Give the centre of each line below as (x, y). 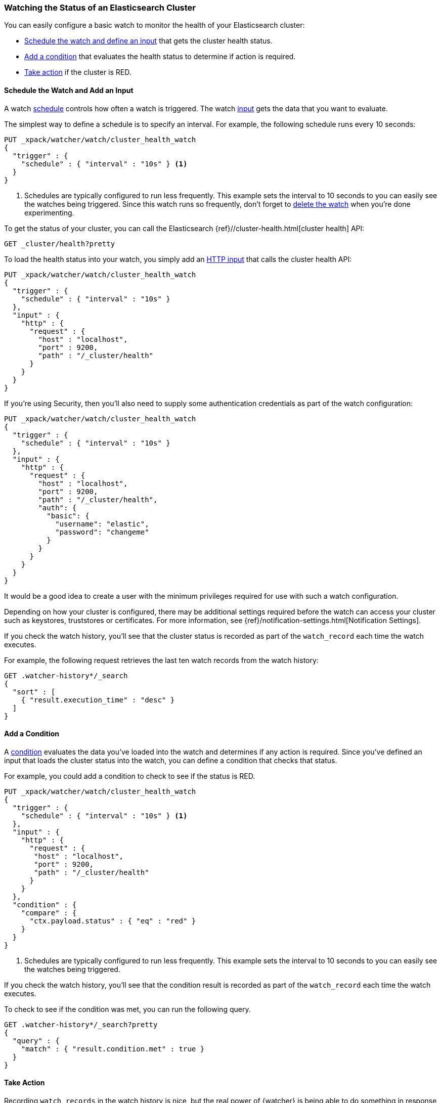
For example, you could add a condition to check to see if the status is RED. (130, 776)
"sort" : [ (34, 692)
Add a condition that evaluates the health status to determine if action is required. (160, 57)
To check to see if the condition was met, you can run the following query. (127, 1009)
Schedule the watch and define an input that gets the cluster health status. (148, 41)
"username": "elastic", (102, 524)
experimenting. (49, 212)
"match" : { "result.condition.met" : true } (113, 1049)
